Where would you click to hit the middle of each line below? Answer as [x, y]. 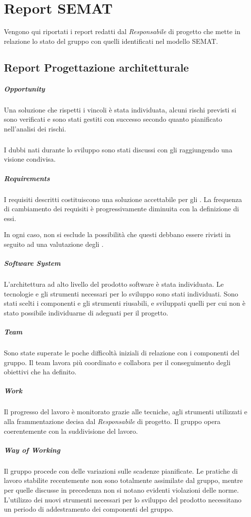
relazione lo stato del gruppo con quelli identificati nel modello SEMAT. [111, 41]
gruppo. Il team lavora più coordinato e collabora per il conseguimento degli [117, 362]
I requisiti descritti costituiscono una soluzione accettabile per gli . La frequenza [123, 199]
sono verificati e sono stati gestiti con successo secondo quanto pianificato [113, 119]
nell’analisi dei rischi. [35, 128]
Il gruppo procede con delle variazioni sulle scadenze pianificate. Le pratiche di [121, 471]
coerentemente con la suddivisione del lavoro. [71, 431]
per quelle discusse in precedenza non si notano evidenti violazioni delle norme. [121, 489]
